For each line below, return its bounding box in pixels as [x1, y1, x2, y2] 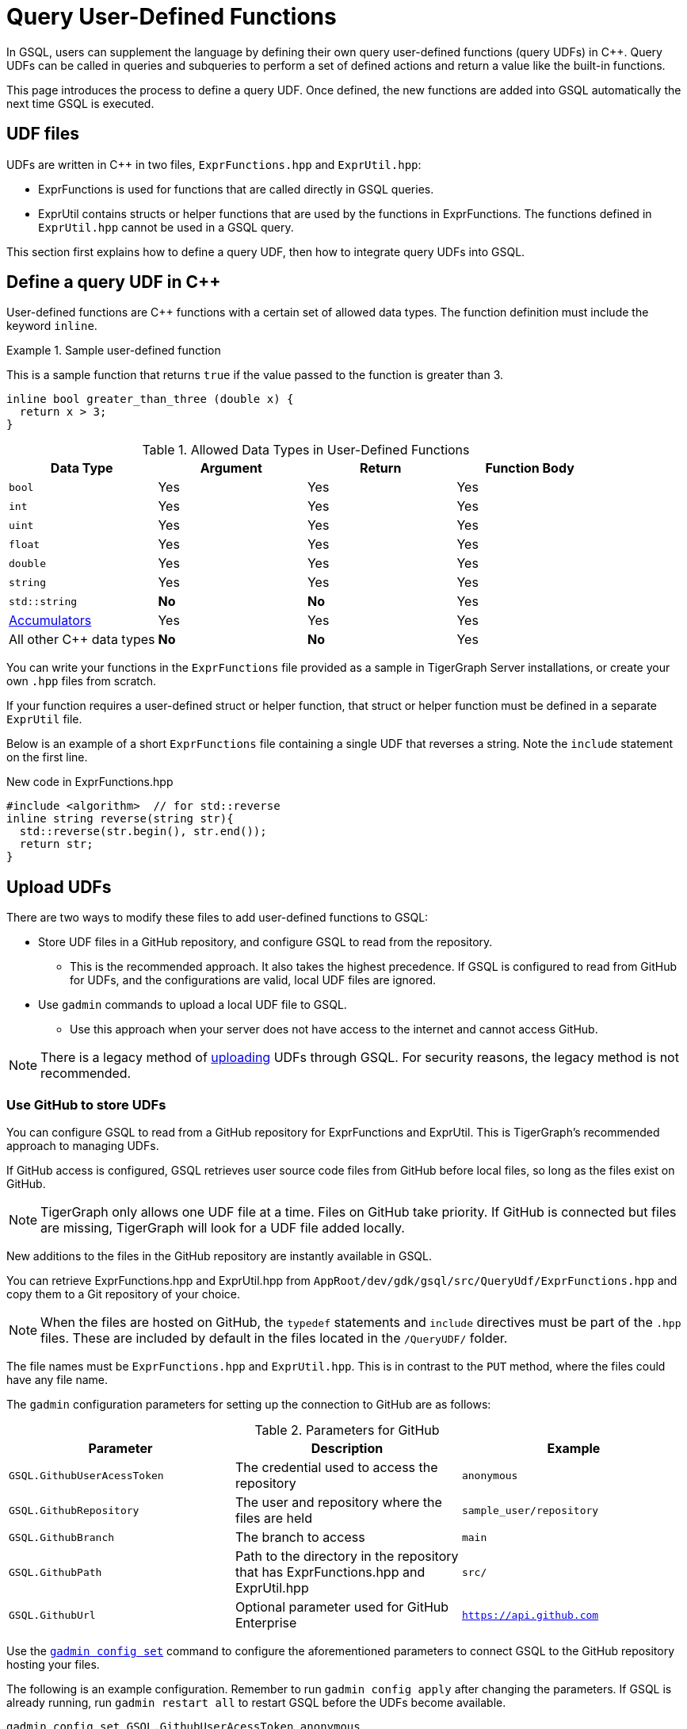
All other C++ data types [9, 631, 155, 648]
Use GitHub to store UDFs [6, 1096, 166, 1113]
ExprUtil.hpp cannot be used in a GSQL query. [38, 220, 294, 234]
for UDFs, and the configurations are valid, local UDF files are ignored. [70, 973, 437, 987]
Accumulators [9, 612, 92, 629]
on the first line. [6, 750, 88, 765]
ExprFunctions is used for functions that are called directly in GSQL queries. [38, 182, 434, 196]
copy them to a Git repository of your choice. [6, 1287, 240, 1302]
